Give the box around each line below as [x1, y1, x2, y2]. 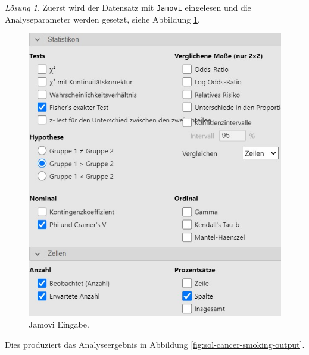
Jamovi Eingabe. [29, 318, 89, 331]
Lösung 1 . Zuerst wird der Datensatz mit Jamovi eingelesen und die [5, 1, 251, 13]
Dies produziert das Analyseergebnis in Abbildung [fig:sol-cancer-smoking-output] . [5, 338, 305, 350]
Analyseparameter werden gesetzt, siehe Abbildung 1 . [5, 12, 200, 25]
